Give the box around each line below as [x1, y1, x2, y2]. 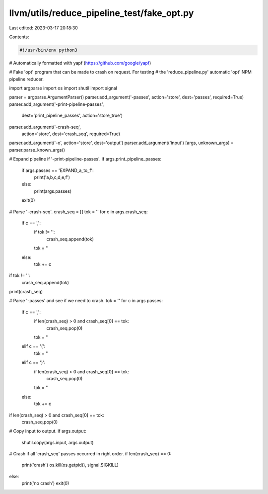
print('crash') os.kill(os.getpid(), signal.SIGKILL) [21, 462, 119, 468]
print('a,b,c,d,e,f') [34, 174, 70, 180]
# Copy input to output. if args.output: [9, 428, 87, 434]
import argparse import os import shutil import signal [9, 85, 118, 91]
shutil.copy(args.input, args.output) [21, 439, 94, 445]
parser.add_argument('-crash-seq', [9, 124, 81, 130]
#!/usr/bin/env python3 [19, 47, 78, 53]
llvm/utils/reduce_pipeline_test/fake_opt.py [9, 7, 194, 18]
